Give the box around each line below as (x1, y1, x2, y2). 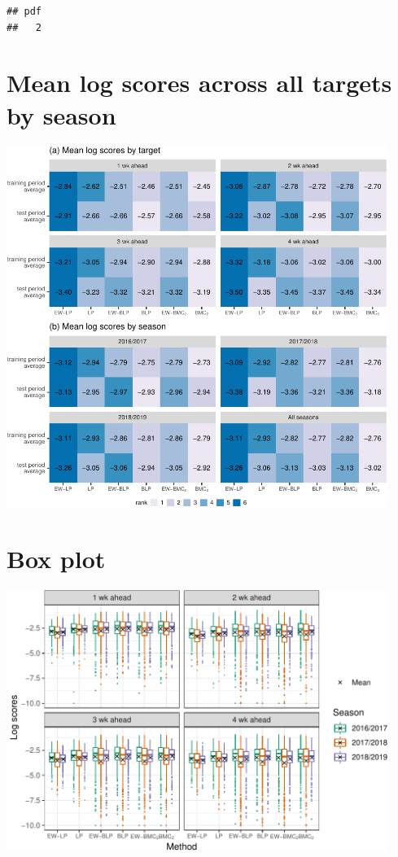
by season (7, 98, 116, 131)
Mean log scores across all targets (7, 66, 392, 99)
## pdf (7, 6, 42, 17)
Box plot (7, 542, 106, 575)
